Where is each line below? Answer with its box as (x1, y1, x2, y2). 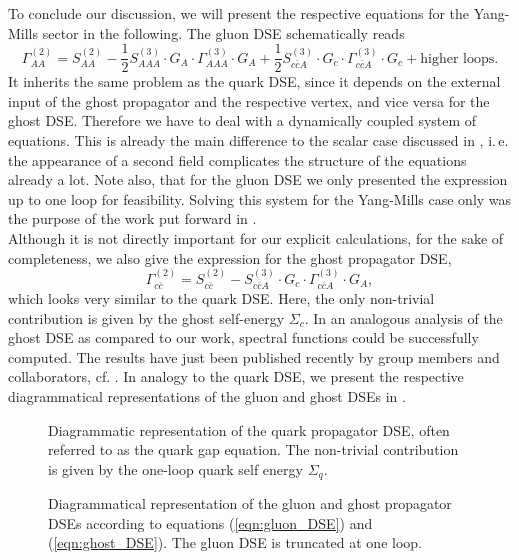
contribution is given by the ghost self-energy (8, 307, 285, 328)
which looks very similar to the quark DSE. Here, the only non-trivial (8, 287, 435, 308)
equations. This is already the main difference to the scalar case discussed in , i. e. (8, 130, 509, 151)
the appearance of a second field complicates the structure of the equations (8, 149, 467, 170)
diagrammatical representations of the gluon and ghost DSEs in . (8, 385, 406, 406)
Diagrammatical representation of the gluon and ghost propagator (48, 493, 452, 514)
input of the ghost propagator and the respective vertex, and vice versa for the (8, 90, 490, 111)
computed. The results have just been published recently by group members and (8, 346, 500, 367)
